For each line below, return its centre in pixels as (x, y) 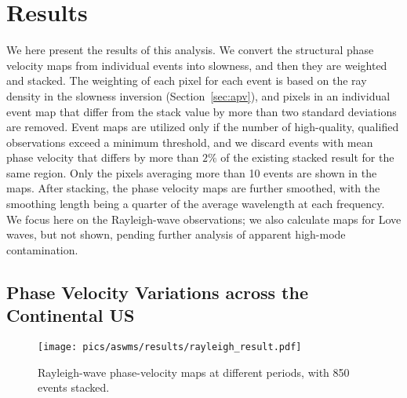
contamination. (42, 249)
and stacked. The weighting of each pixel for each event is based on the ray (187, 80)
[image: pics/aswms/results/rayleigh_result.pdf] (170, 347)
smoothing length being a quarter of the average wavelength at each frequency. (196, 204)
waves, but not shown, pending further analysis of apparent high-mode (176, 234)
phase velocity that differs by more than (103, 157)
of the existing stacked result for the (307, 157)
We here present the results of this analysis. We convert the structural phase (190, 50)
